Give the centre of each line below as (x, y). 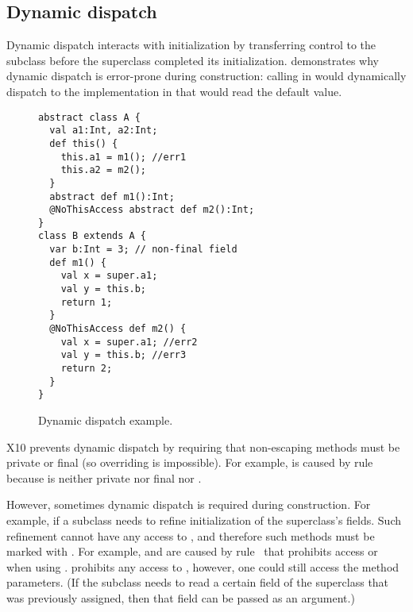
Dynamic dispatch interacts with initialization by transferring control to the (191, 45)
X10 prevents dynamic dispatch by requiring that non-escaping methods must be (203, 446)
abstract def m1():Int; (112, 196)
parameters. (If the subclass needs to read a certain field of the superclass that (198, 582)
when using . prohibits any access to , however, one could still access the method (203, 566)
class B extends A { (93, 236)
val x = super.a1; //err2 (129, 342)
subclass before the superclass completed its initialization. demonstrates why (193, 60)
